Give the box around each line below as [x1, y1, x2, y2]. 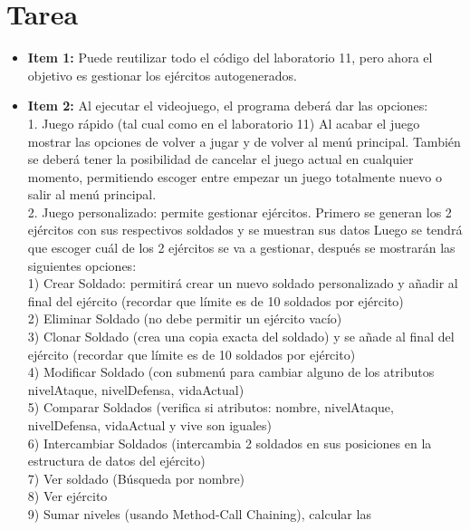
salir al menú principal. [27, 185, 157, 204]
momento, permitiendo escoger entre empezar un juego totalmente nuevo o [27, 167, 442, 186]
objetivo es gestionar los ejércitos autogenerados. [27, 65, 298, 84]
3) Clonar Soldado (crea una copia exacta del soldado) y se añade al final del [27, 327, 455, 346]
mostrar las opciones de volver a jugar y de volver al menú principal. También [27, 131, 461, 150]
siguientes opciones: [27, 255, 137, 275]
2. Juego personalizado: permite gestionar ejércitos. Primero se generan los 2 [27, 202, 452, 221]
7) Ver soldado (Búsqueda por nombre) [27, 468, 245, 487]
